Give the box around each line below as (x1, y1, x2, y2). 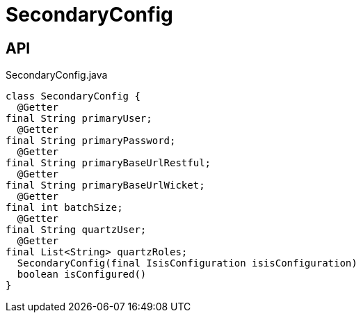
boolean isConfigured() (17, 269, 147, 280)
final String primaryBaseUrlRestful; (6, 157, 211, 169)
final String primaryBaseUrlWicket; (6, 180, 205, 191)
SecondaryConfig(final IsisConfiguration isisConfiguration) (17, 257, 358, 269)
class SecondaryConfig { (6, 90, 141, 102)
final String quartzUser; (6, 224, 147, 236)
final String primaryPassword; (6, 135, 176, 147)
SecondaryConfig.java (6, 69, 108, 81)
